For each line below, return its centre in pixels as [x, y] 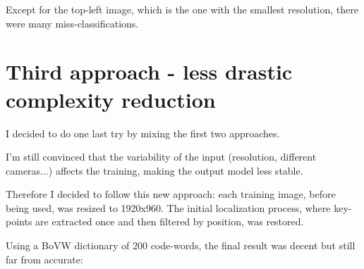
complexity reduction [111, 99]
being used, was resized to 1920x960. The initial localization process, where [168, 207]
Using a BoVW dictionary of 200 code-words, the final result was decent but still [181, 245]
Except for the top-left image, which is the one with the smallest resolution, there [182, 9]
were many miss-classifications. [72, 23]
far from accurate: [44, 259]
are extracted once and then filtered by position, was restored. [170, 221]
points [19, 221]
